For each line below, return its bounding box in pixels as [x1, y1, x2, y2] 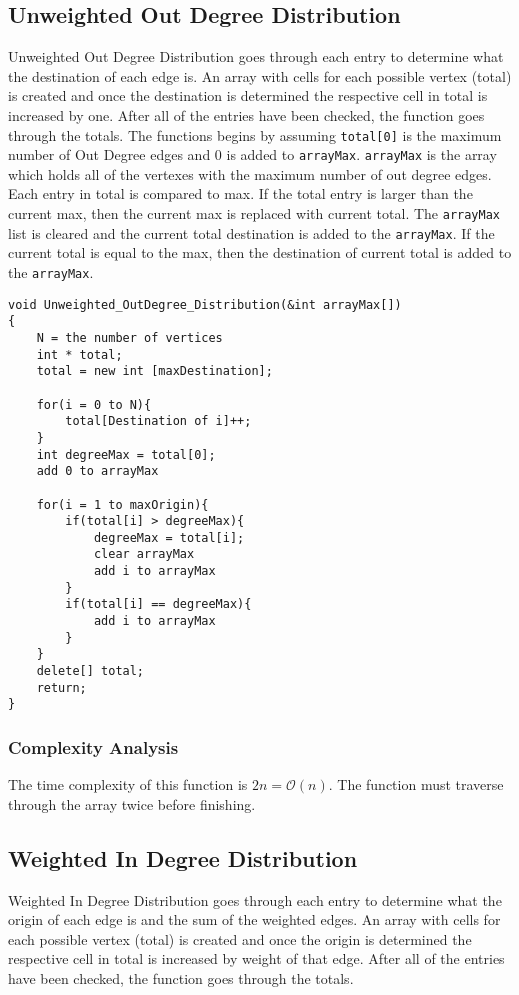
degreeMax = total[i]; [93, 530, 245, 545]
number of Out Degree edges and [8, 144, 211, 165]
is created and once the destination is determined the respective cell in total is [8, 85, 488, 106]
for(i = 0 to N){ [36, 397, 152, 412]
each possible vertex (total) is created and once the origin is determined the [8, 928, 472, 949]
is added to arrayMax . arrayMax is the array [226, 144, 497, 165]
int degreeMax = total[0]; [36, 447, 216, 462]
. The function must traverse [328, 774, 504, 795]
